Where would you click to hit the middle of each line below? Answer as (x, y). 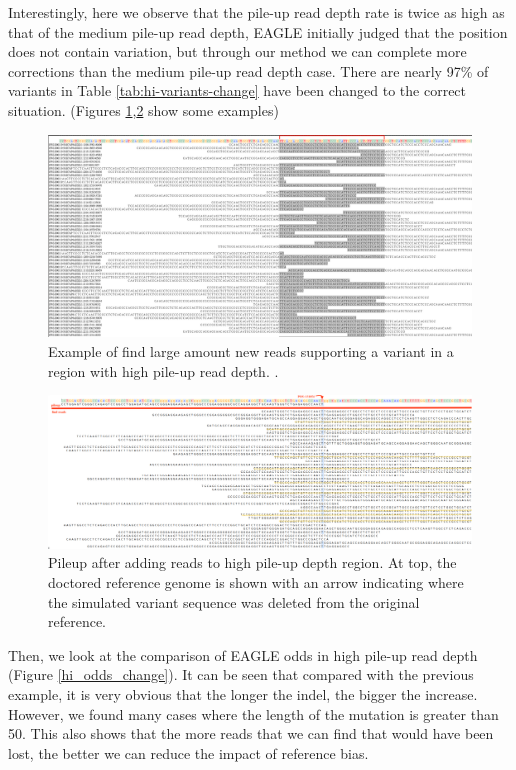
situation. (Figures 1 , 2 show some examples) (143, 109)
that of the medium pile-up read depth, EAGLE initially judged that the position (258, 31)
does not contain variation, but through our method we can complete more (237, 51)
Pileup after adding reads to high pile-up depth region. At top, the (252, 562)
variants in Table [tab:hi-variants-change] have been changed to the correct (237, 90)
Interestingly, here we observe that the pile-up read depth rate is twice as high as (256, 12)
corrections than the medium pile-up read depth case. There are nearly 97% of (248, 70)
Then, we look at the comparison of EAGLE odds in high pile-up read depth (243, 654)
